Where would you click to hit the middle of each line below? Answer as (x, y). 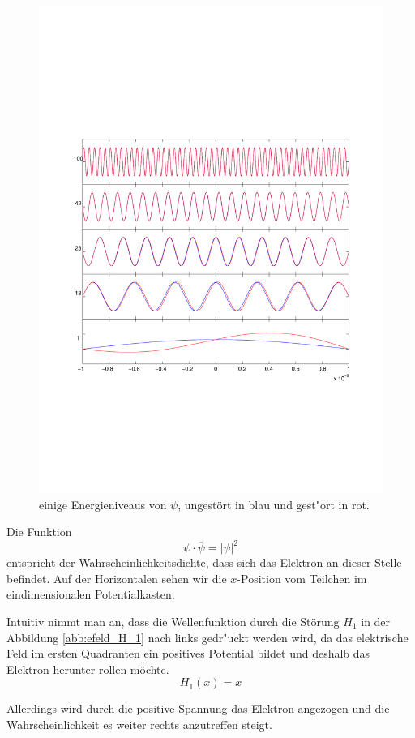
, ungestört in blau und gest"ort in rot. (274, 504)
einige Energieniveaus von (103, 504)
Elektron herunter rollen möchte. (88, 669)
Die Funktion (39, 532)
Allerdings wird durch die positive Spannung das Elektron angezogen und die (198, 708)
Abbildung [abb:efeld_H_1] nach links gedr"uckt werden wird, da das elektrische (207, 637)
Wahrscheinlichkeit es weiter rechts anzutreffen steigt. (139, 724)
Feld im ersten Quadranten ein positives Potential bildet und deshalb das (188, 653)
